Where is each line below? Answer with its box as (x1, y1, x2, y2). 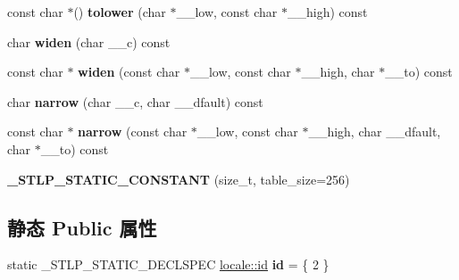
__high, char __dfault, (308, 122, 441, 141)
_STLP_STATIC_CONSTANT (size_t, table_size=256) (7, 169, 350, 188)
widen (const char (78, 62, 180, 81)
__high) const (287, 3, 368, 21)
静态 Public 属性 (7, 213, 157, 241)
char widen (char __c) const (7, 32, 171, 51)
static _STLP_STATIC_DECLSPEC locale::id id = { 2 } (7, 255, 330, 274)
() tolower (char (73, 3, 166, 21)
